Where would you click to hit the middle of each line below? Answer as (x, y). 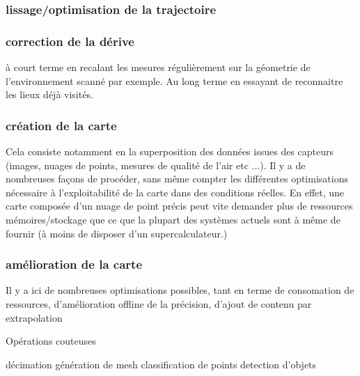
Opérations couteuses (51, 341)
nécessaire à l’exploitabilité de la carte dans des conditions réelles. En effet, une (175, 192)
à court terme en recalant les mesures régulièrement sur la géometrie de (158, 67)
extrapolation (34, 317)
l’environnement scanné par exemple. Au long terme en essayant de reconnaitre (174, 80)
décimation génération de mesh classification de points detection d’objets (161, 364)
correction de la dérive (70, 41)
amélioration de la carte (74, 264)
